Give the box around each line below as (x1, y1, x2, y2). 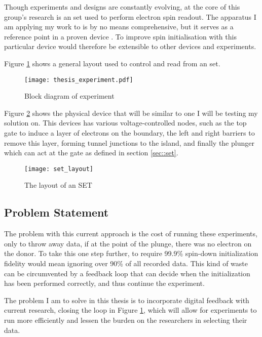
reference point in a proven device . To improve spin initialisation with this (4, 31, 237, 41)
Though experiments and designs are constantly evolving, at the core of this (4, 2, 240, 12)
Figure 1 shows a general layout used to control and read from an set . (4, 58, 220, 68)
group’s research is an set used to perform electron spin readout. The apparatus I (4, 11, 256, 22)
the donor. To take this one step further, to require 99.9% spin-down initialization (4, 248, 258, 259)
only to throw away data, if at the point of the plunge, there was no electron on (4, 238, 252, 248)
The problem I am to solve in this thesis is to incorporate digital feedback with (4, 294, 249, 305)
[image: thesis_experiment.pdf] (24, 76, 133, 83)
